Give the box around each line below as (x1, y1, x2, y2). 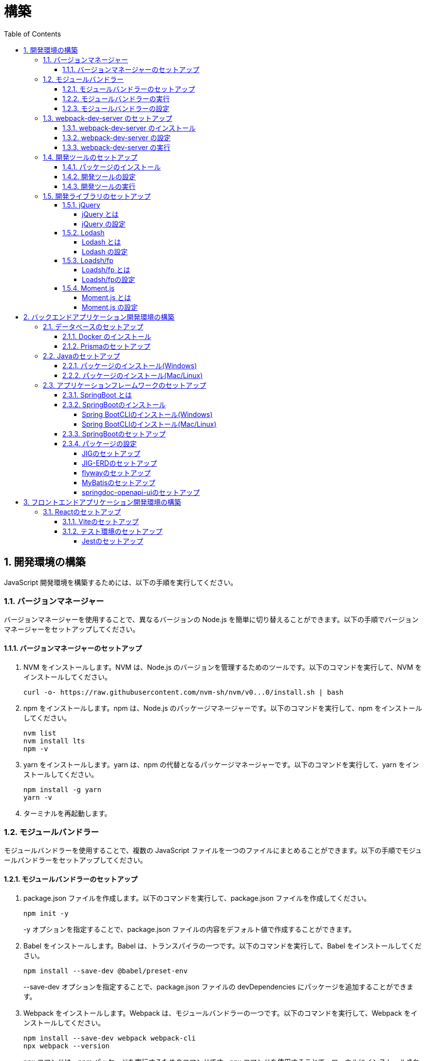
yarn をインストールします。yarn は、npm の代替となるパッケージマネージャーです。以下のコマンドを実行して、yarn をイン (23, 760, 419, 769)
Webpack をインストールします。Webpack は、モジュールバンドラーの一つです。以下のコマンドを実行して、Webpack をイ (23, 1008, 418, 1017)
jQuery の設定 (82, 219, 126, 228)
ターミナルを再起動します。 (23, 809, 111, 817)
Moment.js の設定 (82, 303, 138, 311)
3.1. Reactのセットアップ (43, 507, 121, 516)
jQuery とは (82, 209, 119, 218)
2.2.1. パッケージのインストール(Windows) (62, 361, 197, 370)
